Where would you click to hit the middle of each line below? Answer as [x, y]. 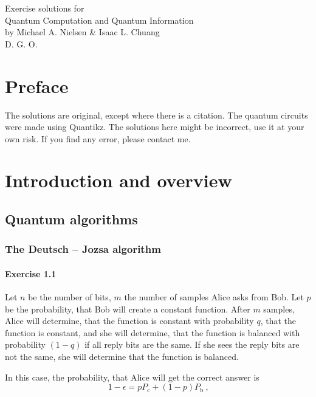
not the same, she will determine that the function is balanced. [122, 357]
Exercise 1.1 [31, 273]
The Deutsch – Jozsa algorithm [83, 249]
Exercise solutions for [45, 8]
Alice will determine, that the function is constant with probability [129, 321]
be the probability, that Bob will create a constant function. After [128, 309]
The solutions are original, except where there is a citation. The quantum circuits [156, 115]
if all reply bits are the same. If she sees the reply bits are [192, 344]
